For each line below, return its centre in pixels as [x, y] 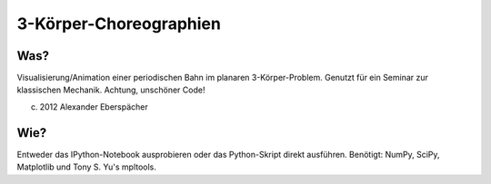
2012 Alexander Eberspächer [94, 107]
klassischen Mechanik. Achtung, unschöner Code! [111, 90]
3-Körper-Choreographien [119, 24]
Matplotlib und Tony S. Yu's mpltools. [86, 167]
